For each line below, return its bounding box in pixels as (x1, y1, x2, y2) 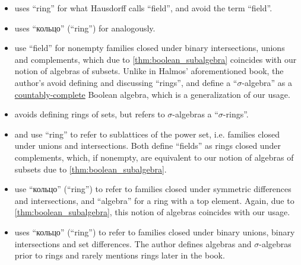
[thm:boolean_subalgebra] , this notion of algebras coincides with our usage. (14, 206, 290, 218)
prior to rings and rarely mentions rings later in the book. (14, 249, 225, 261)
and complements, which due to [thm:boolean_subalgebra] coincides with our (14, 53, 297, 65)
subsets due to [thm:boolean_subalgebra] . (14, 162, 167, 175)
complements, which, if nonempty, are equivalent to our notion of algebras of (14, 151, 294, 163)
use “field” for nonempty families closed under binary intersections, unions (14, 41, 285, 54)
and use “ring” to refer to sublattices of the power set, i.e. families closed (14, 127, 280, 140)
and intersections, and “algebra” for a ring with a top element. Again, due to (14, 194, 294, 206)
